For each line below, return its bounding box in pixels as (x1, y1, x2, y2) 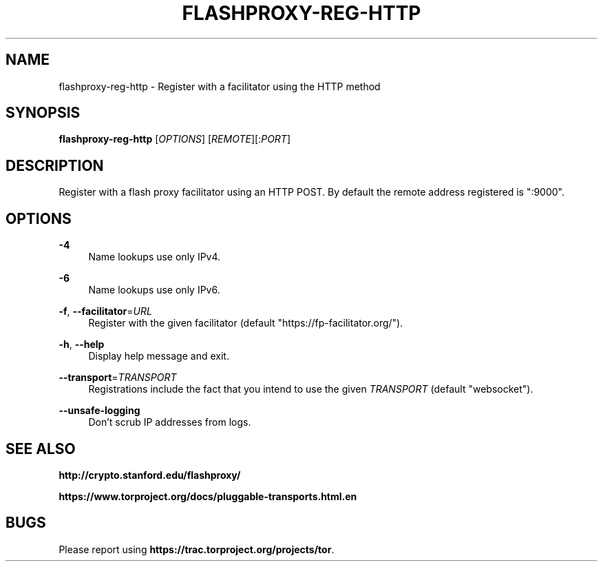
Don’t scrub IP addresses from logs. (88, 416, 251, 429)
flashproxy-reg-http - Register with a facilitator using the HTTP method (59, 80, 381, 92)
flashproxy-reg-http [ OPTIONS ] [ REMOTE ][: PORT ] (59, 133, 291, 145)
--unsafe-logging (59, 404, 140, 417)
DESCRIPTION (6, 156, 104, 174)
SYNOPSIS (6, 104, 81, 122)
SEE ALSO (6, 440, 76, 457)
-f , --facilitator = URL (59, 305, 152, 318)
